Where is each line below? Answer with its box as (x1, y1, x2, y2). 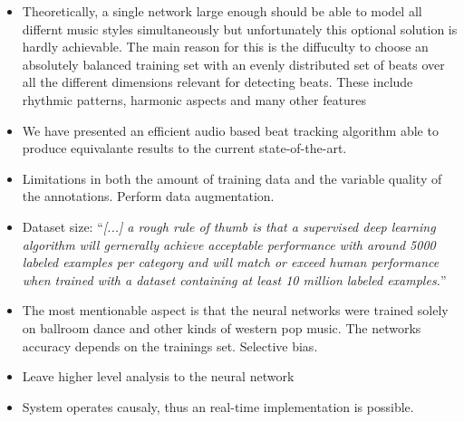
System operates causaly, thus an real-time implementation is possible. (22, 397, 414, 416)
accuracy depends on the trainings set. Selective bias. (22, 336, 318, 355)
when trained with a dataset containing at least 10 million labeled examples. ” (22, 270, 447, 289)
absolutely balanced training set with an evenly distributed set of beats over (22, 54, 445, 73)
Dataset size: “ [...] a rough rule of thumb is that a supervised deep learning (22, 216, 436, 235)
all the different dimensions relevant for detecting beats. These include (22, 72, 413, 91)
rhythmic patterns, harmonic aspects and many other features (22, 90, 367, 109)
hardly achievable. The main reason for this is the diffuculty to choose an (22, 37, 429, 56)
